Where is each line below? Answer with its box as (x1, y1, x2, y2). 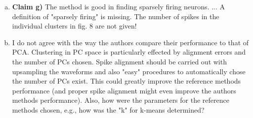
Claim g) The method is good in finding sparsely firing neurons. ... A (12, 1, 225, 11)
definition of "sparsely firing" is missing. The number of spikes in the (12, 11, 219, 21)
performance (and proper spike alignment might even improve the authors (12, 85, 236, 95)
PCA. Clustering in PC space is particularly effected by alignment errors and (12, 47, 246, 57)
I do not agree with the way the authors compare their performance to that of (12, 37, 249, 47)
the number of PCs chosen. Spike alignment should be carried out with (12, 56, 227, 66)
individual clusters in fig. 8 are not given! (12, 21, 137, 31)
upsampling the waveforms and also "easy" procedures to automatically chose (12, 66, 246, 76)
